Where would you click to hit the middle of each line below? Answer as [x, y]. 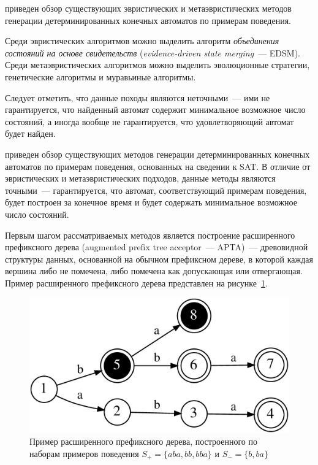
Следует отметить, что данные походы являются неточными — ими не [138, 97]
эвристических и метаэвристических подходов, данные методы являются [140, 178]
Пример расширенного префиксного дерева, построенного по [143, 441]
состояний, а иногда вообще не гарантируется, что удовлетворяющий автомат [150, 121]
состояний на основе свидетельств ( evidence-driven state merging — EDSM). [153, 52]
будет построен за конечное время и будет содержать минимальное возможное [151, 202]
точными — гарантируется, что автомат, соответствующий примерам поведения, [156, 190]
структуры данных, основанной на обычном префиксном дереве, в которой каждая [159, 259]
